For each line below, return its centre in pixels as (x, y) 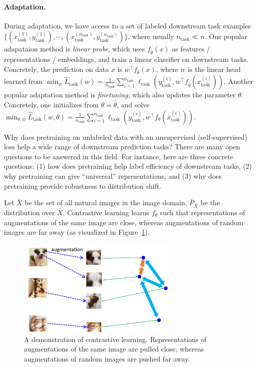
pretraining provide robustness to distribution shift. (83, 185)
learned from (23, 81)
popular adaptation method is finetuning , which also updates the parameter (120, 95)
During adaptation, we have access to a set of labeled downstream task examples (128, 25)
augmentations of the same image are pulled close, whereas (114, 349)
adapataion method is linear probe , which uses (75, 49)
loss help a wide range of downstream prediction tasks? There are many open (122, 147)
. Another (239, 81)
